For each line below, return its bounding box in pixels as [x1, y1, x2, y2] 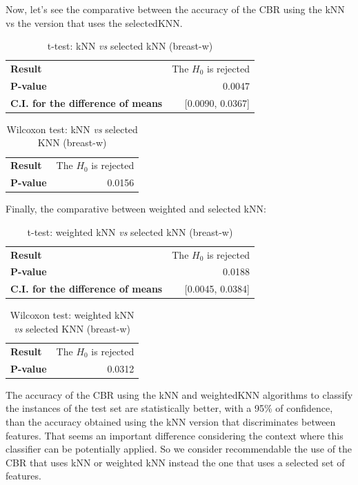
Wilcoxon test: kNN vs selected [6, 121, 138, 136]
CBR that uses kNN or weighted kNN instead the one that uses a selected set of [6, 455, 345, 469]
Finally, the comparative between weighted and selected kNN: [6, 201, 266, 216]
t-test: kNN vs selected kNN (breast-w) [47, 39, 213, 53]
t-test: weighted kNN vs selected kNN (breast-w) [27, 224, 233, 239]
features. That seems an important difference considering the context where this [6, 428, 344, 442]
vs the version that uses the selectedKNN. [6, 15, 183, 30]
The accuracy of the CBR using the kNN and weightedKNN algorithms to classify [6, 387, 353, 402]
